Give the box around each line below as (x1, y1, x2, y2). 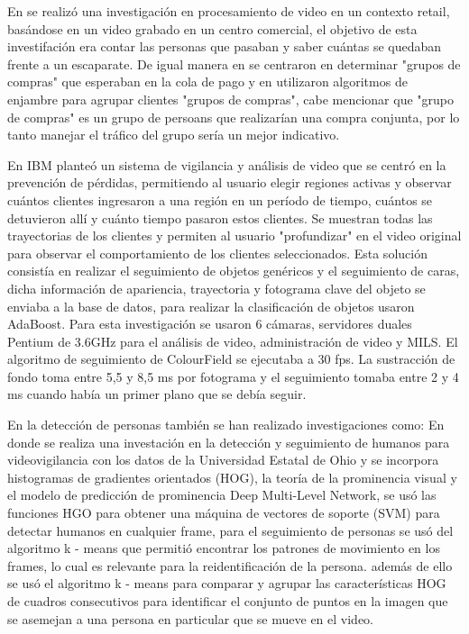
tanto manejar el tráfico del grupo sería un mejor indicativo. (7, 125, 340, 144)
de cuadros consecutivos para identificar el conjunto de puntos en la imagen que (7, 592, 448, 610)
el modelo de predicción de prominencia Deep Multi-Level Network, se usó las (7, 485, 437, 504)
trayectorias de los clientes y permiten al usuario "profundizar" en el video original (7, 226, 462, 245)
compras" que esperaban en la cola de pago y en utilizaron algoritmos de (7, 72, 408, 91)
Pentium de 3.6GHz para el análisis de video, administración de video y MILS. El (7, 331, 458, 350)
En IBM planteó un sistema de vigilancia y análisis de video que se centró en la (7, 155, 446, 174)
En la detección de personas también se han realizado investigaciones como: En (7, 415, 445, 434)
